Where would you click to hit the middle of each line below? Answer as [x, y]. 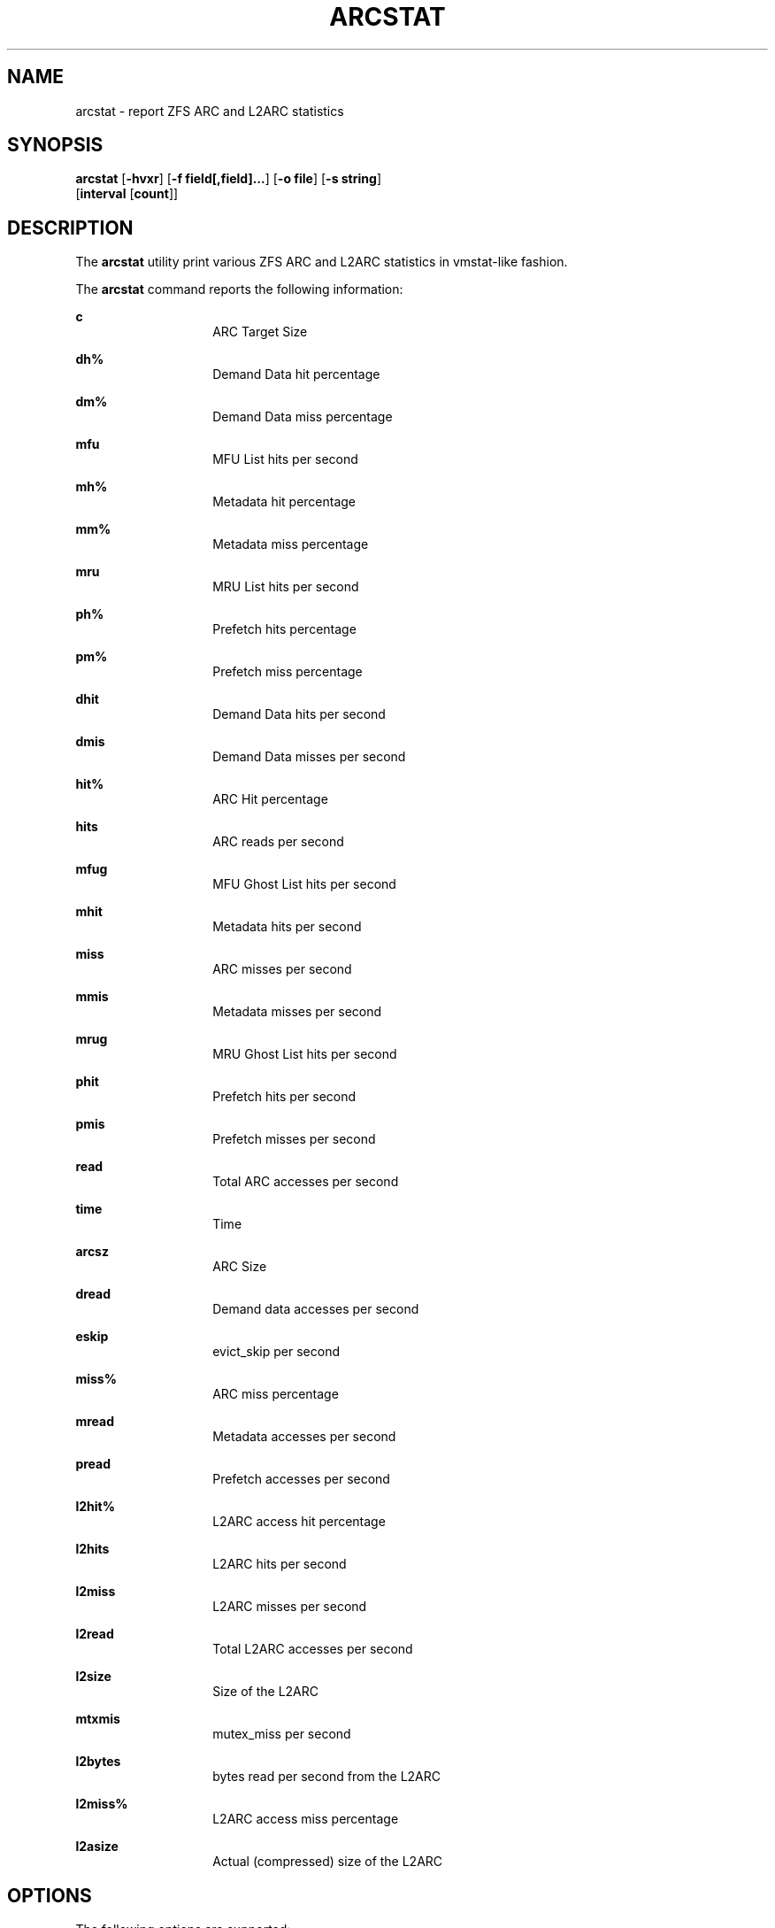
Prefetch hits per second [284, 1097]
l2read [95, 1634]
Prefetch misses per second [294, 1139]
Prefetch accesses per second [301, 1479]
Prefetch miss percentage [288, 672]
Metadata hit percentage [284, 502]
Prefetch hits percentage [284, 629]
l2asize [97, 1847]
